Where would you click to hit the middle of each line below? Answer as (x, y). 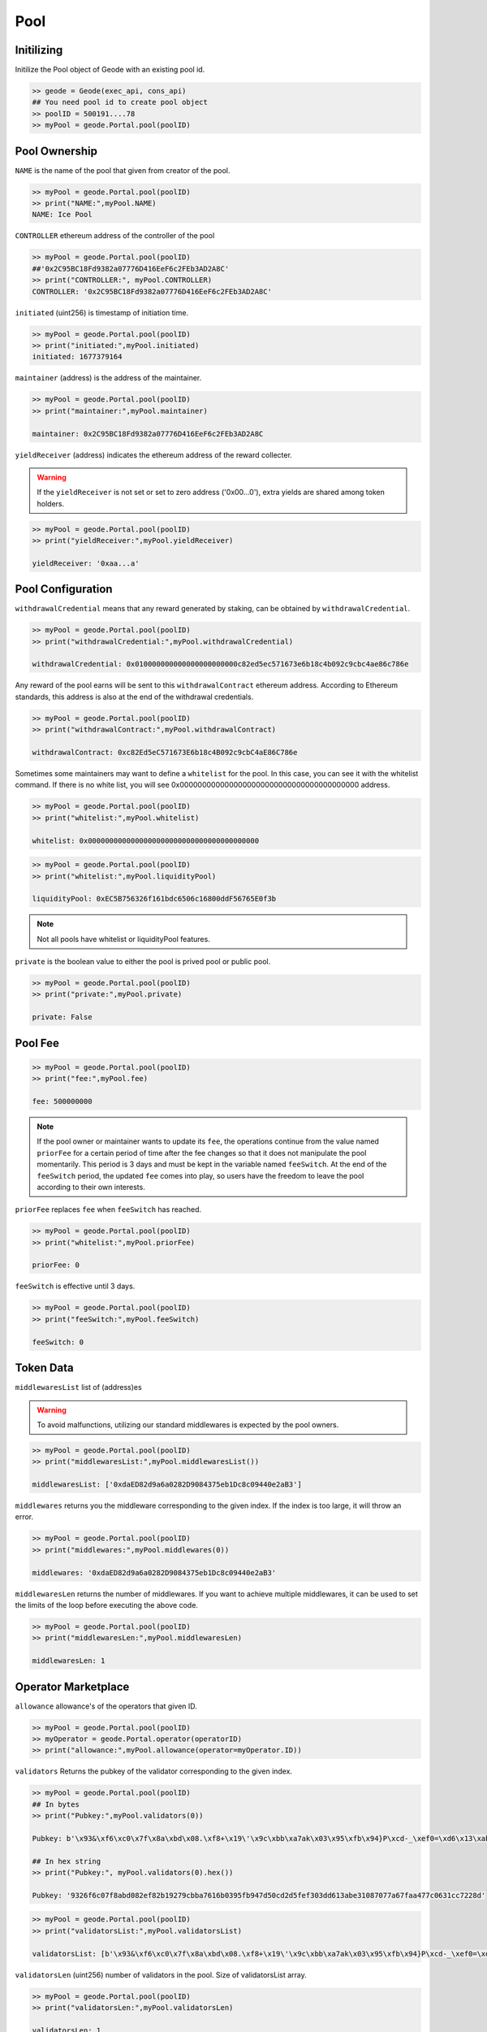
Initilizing (39, 50)
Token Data (44, 1368)
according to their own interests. (91, 1187)
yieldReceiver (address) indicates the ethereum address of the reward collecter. (153, 454)
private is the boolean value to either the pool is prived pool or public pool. (143, 962)
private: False (62, 1017)
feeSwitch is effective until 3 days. (75, 1286)
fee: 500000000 (62, 1101)
